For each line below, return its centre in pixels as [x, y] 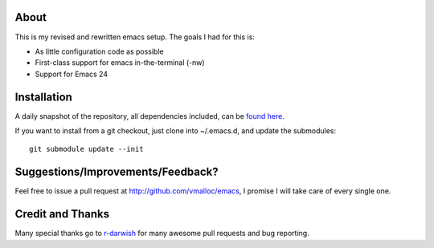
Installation [43, 97]
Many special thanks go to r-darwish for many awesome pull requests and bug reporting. [162, 234]
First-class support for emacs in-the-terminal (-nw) [120, 63]
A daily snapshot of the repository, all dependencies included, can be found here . [149, 116]
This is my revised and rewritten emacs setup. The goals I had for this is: [135, 37]
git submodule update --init [86, 149]
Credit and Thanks [62, 214]
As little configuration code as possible [99, 51]
